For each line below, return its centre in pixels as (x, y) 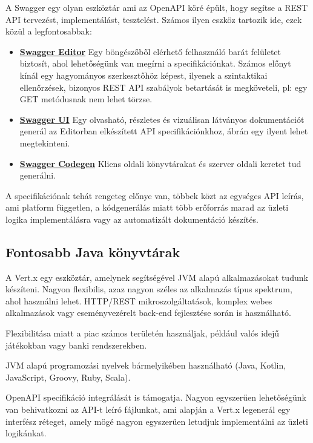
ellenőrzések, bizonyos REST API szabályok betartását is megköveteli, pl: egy (163, 87)
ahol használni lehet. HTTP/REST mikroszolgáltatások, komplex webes (139, 300)
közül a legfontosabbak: (49, 31)
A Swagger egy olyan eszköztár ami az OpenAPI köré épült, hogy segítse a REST (157, 7)
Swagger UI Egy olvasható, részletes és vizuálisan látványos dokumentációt (162, 119)
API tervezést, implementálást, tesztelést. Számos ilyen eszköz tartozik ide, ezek (154, 19)
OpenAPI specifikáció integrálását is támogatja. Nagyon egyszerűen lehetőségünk (156, 397)
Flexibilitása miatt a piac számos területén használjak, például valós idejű (143, 333)
